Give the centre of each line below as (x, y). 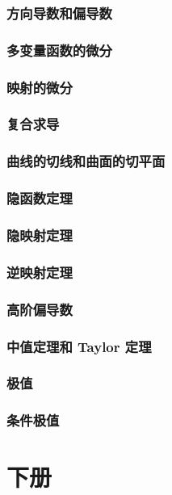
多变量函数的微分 (59, 50)
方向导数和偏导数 (59, 13)
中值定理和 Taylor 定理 (79, 346)
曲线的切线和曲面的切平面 (86, 161)
